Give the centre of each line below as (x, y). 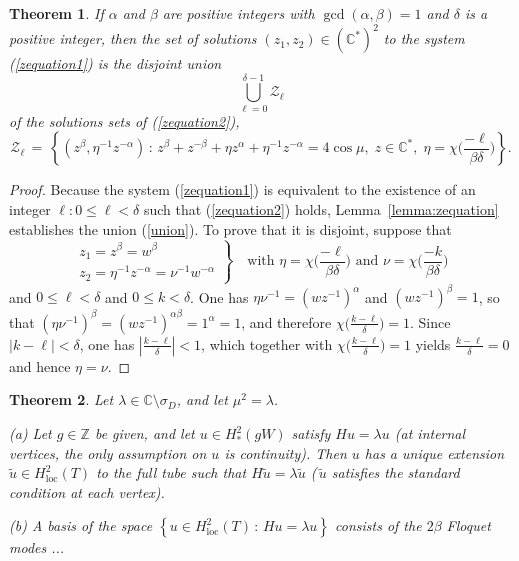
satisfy (311, 433)
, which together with (267, 343)
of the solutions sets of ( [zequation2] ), (124, 120)
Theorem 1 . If (56, 13)
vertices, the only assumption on (108, 452)
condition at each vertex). (87, 491)
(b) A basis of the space (81, 525)
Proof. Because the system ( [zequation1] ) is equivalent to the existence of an (242, 189)
